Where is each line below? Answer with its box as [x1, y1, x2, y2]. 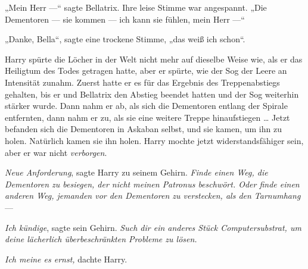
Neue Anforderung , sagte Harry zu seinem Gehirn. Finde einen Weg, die [5, 166, 268, 179]
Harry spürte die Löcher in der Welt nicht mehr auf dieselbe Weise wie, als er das [5, 52, 303, 65]
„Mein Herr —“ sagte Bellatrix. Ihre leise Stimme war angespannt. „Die [5, 1, 267, 13]
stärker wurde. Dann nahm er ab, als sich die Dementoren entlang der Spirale [5, 99, 288, 112]
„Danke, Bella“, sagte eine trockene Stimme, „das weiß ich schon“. [5, 33, 245, 45]
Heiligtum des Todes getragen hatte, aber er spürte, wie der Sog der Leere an [5, 64, 287, 77]
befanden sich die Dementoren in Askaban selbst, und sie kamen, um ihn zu [5, 123, 282, 135]
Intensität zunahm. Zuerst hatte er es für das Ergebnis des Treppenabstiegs [5, 76, 280, 88]
